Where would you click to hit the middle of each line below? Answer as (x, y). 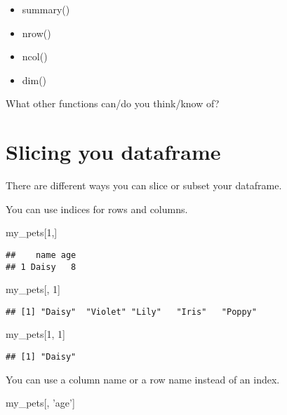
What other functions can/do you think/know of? (113, 103)
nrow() (36, 33)
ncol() (35, 56)
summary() (46, 9)
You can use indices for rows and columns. (97, 209)
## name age (41, 255)
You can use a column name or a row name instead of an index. (143, 379)
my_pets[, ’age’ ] (40, 403)
